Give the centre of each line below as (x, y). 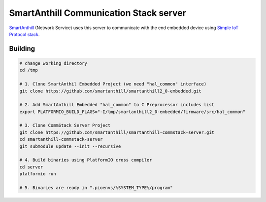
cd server (31, 167)
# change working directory (53, 63)
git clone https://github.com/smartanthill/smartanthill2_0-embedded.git (110, 91)
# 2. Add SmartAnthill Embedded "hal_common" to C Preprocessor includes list (117, 105)
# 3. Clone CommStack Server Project (65, 125)
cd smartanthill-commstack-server (61, 139)
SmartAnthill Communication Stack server (98, 13)
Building (22, 49)
